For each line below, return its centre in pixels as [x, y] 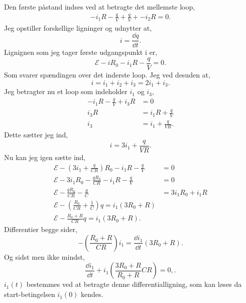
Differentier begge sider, [41, 229]
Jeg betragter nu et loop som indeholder [66, 91]
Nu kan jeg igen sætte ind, [45, 157]
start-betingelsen [30, 294]
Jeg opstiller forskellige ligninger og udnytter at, [78, 27]
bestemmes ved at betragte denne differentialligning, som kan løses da [134, 284]
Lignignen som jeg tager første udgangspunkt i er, [81, 52]
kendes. [92, 294]
